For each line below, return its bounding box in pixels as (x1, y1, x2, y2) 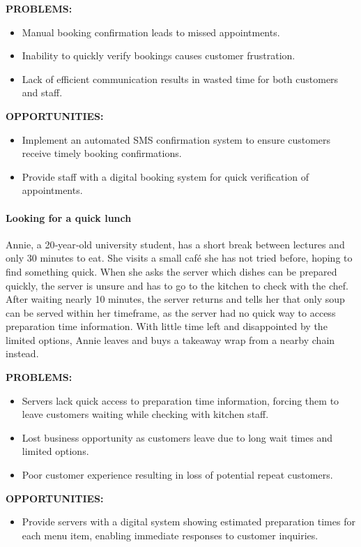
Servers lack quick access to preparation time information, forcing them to (22, 393, 339, 407)
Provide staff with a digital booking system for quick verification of (22, 169, 309, 183)
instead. (6, 346, 39, 361)
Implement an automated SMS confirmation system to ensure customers (22, 132, 331, 147)
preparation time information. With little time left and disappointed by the (6, 319, 328, 334)
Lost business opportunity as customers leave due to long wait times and (22, 430, 333, 444)
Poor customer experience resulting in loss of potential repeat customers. (22, 467, 333, 482)
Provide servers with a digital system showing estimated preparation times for (22, 514, 355, 529)
